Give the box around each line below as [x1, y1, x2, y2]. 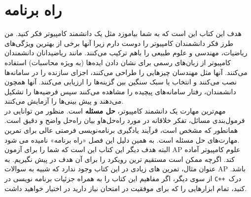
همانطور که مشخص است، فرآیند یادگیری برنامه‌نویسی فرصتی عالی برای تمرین [4, 125, 238, 135]
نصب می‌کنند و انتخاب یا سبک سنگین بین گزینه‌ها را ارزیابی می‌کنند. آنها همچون [4, 77, 237, 87]
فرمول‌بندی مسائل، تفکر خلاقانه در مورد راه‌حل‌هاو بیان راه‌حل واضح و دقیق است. [4, 115, 245, 125]
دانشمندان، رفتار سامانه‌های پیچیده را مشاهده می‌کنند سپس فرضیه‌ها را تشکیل [4, 86, 236, 96]
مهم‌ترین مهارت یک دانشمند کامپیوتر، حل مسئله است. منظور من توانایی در [4, 105, 226, 116]
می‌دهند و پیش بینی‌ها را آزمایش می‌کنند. [4, 96, 124, 106]
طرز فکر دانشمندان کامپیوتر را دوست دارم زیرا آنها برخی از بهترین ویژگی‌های [4, 38, 234, 48]
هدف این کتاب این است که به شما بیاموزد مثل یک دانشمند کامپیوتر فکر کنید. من [4, 28, 242, 39]
